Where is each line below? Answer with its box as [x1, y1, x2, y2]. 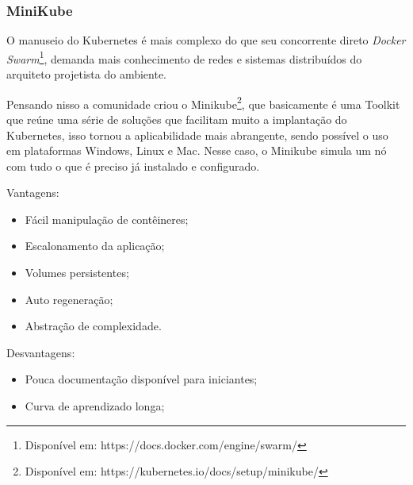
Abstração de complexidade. [25, 318, 162, 334]
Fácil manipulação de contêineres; [25, 210, 189, 227]
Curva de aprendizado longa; [25, 398, 165, 414]
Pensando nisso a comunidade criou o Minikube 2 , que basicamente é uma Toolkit [6, 93, 400, 112]
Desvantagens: [6, 344, 75, 360]
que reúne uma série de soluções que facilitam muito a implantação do [6, 110, 347, 127]
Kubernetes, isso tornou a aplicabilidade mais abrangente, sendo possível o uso [6, 126, 388, 143]
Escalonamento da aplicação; [25, 237, 165, 254]
